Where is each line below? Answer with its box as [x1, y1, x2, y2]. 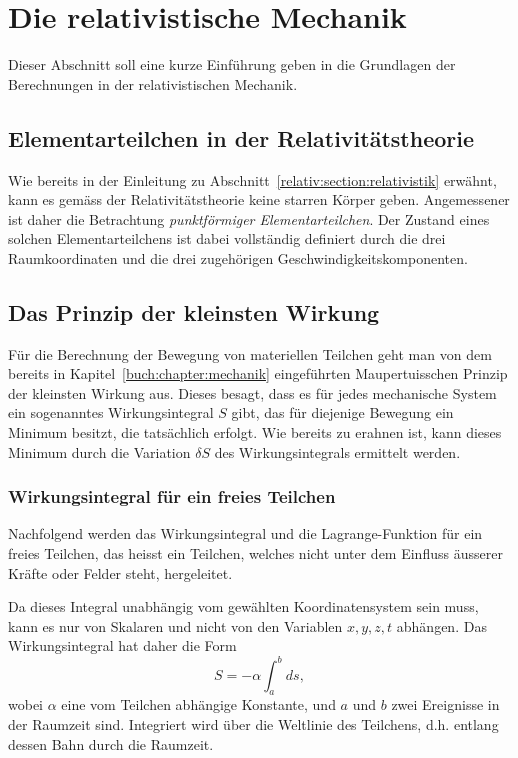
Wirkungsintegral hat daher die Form [8, 635, 237, 656]
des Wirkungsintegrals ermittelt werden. [214, 441, 461, 462]
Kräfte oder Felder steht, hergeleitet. [8, 562, 233, 583]
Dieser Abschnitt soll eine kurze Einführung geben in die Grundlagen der [8, 54, 456, 75]
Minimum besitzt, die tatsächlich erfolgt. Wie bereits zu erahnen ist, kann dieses [8, 422, 502, 443]
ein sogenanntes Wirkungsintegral [8, 402, 214, 423]
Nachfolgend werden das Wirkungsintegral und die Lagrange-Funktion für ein [8, 523, 483, 544]
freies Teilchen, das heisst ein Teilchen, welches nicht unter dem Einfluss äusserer [8, 543, 503, 564]
